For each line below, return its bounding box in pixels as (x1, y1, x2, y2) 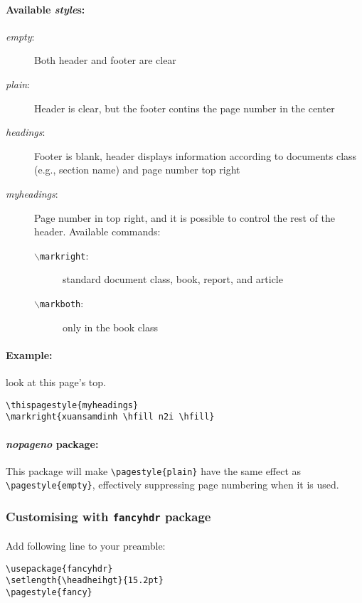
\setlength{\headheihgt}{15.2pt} (6, 575, 164, 586)
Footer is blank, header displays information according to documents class (34, 148, 357, 163)
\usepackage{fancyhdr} (6, 563, 113, 574)
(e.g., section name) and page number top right (34, 162, 240, 177)
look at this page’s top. (6, 375, 106, 390)
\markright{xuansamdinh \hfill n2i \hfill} (6, 412, 215, 422)
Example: (6, 347, 53, 362)
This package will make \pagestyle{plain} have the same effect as (6, 463, 302, 478)
